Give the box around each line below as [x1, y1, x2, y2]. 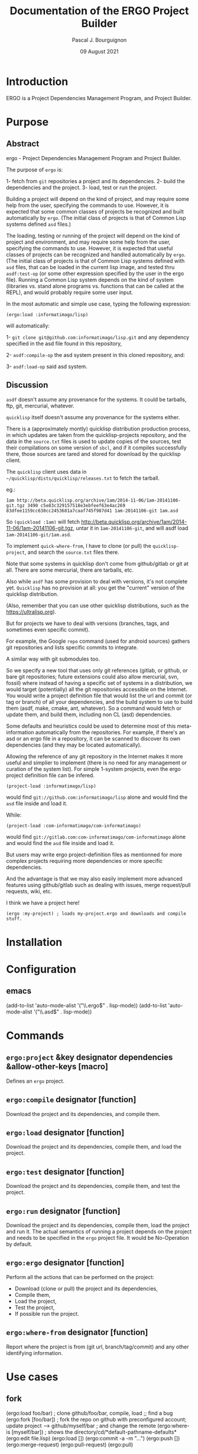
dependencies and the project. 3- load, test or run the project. [6, 184, 157, 191]
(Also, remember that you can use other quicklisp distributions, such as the [6, 602, 189, 609]
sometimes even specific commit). [6, 626, 90, 633]
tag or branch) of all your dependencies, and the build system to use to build [6, 698, 193, 705]
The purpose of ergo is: [6, 166, 63, 173]
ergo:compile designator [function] [6, 1095, 137, 1105]
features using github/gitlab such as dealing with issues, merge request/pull [6, 881, 191, 888]
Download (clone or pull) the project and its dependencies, [14, 1285, 158, 1292]
